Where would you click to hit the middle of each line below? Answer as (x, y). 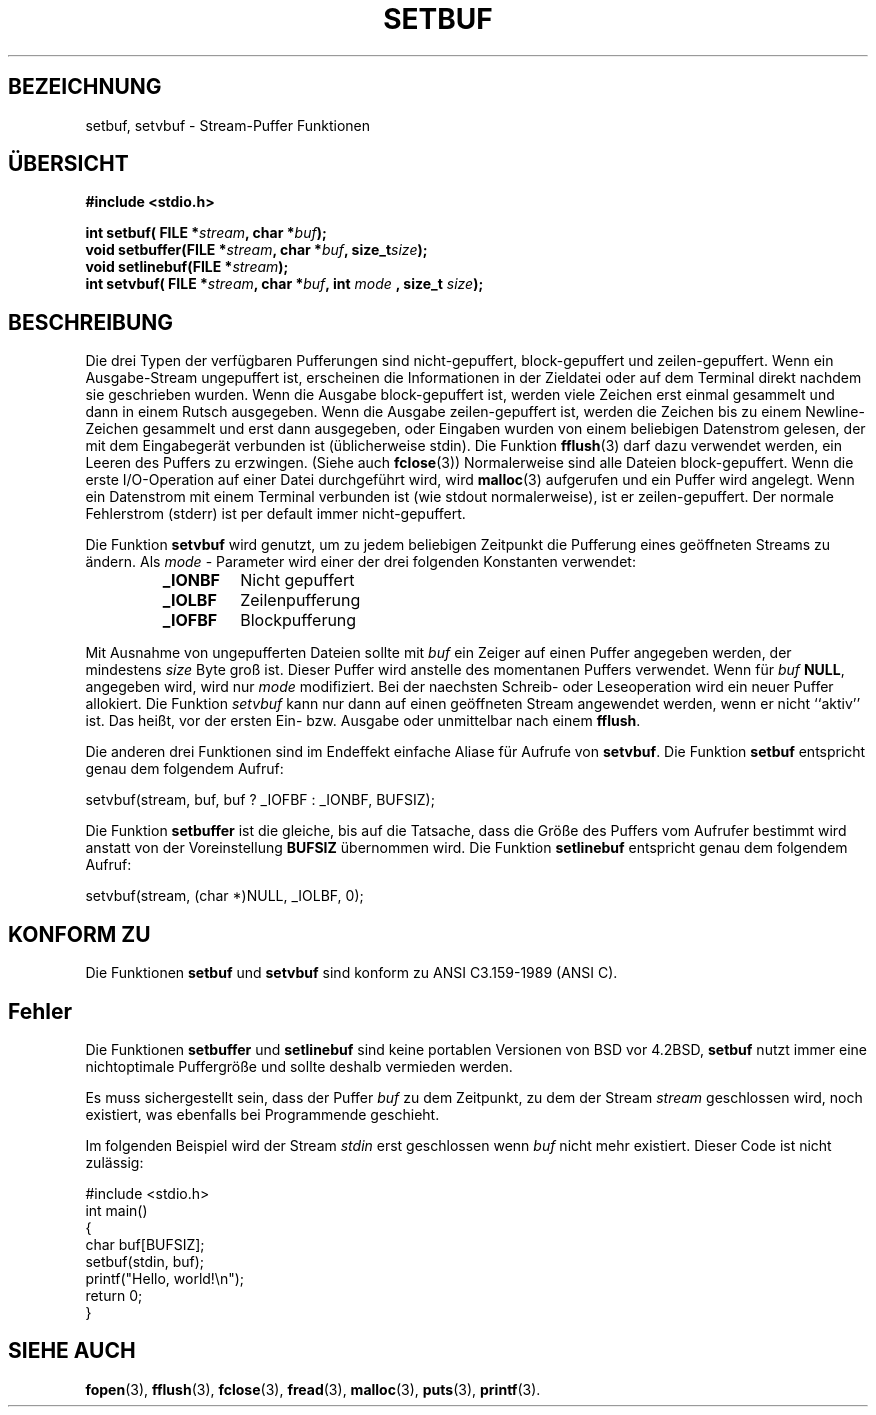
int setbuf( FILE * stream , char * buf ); (206, 233)
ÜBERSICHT (68, 164)
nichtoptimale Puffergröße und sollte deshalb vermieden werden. (299, 1066)
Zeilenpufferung (300, 600)
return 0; (114, 1295)
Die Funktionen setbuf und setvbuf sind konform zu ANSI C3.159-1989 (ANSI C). (351, 973)
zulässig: (114, 1162)
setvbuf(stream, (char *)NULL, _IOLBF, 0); (224, 896)
